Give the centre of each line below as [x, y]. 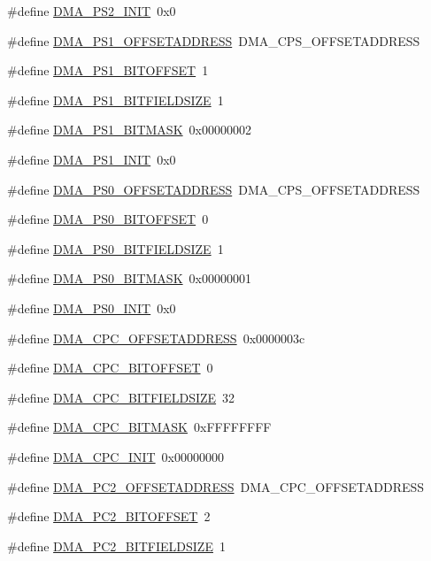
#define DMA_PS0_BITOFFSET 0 [108, 219]
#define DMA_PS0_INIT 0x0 [92, 307]
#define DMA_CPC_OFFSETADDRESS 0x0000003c [156, 338]
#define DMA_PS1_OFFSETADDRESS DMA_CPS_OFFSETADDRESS [214, 40]
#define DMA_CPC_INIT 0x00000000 [116, 456]
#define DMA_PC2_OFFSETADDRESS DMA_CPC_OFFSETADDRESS [216, 486]
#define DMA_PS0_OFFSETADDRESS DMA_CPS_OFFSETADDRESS [214, 189]
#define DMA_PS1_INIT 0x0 [92, 159]
